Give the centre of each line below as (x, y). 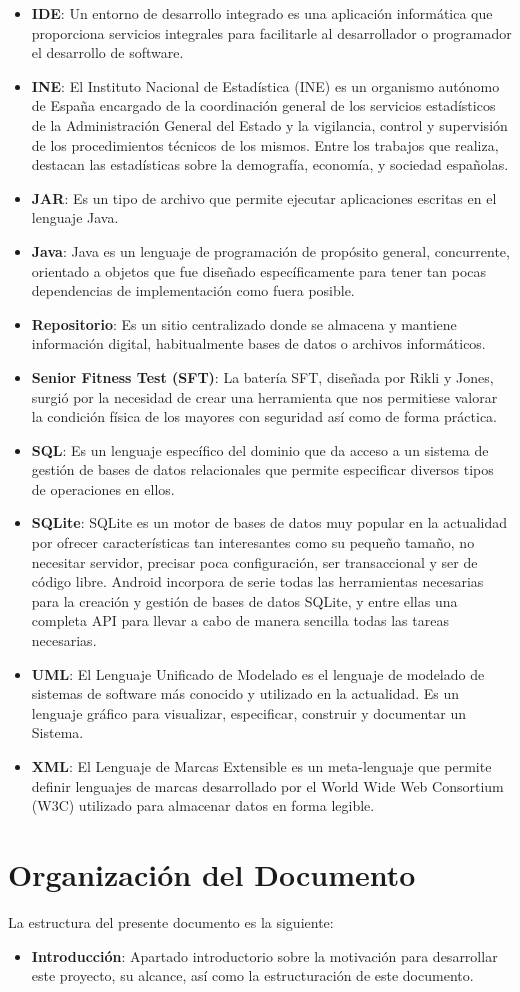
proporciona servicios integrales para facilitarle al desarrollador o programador (271, 32)
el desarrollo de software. (107, 52)
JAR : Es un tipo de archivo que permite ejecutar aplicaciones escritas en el (264, 197)
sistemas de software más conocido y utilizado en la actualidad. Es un (245, 693)
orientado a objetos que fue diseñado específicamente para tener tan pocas (259, 270)
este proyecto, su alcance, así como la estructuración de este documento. (252, 975)
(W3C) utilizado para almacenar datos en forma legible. (203, 805)
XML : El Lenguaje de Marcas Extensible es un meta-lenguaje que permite (261, 766)
